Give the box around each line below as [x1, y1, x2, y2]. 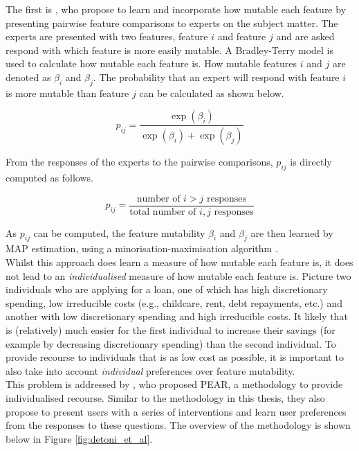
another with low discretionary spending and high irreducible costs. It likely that [6, 309, 348, 324]
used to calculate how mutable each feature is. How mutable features [6, 56, 297, 71]
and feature [217, 29, 266, 44]
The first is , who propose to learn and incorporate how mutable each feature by [6, 2, 347, 16]
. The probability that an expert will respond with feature [93, 69, 340, 84]
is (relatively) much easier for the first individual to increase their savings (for [6, 323, 335, 337]
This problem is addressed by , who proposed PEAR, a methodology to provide [6, 377, 343, 391]
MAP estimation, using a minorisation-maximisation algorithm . [6, 241, 278, 256]
